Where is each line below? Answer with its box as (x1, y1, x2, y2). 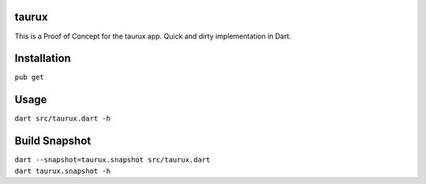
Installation (14, 52, 71, 65)
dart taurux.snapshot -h (14, 166, 110, 175)
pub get (14, 73, 45, 82)
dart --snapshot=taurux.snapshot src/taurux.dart (14, 156, 211, 164)
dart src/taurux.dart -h (14, 114, 110, 123)
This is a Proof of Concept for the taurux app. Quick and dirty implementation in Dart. (14, 31, 292, 41)
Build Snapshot (14, 134, 92, 148)
